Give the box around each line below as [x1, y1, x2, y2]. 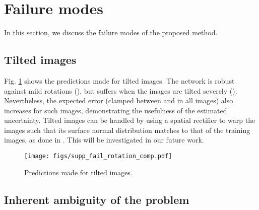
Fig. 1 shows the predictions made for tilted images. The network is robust [4, 75, 235, 86]
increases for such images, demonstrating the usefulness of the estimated [4, 105, 227, 115]
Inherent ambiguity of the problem [4, 191, 189, 207]
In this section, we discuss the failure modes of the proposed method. [4, 27, 218, 38]
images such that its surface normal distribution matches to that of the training [4, 124, 250, 135]
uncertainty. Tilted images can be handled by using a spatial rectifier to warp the [4, 115, 255, 125]
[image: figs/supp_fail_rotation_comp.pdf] [24, 153, 172, 160]
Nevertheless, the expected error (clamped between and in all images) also [4, 95, 233, 106]
